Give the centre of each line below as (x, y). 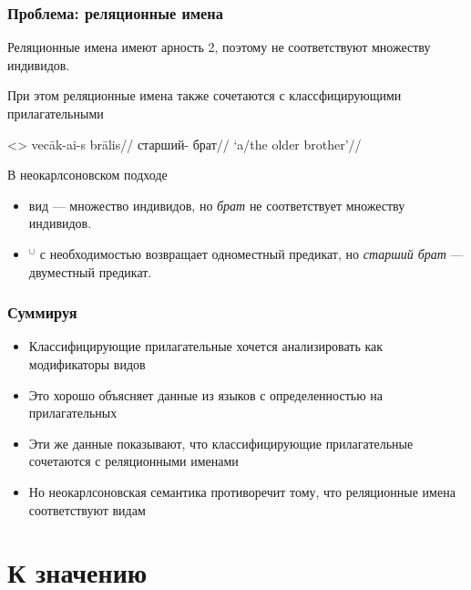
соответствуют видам (87, 509)
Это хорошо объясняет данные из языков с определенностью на (205, 394)
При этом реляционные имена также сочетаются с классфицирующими (205, 95)
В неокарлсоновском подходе (87, 175)
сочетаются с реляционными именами (133, 461)
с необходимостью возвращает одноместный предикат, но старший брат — (251, 253)
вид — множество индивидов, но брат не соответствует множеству (217, 205)
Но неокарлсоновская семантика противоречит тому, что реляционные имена (242, 491)
